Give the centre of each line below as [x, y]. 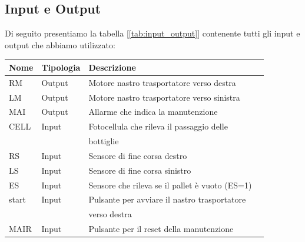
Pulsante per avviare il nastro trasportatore [167, 199]
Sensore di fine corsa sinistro [140, 170]
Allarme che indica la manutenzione [153, 112]
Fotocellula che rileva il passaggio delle [158, 126]
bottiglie [104, 141]
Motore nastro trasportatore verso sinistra [164, 97]
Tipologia [61, 67]
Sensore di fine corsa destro [138, 155]
